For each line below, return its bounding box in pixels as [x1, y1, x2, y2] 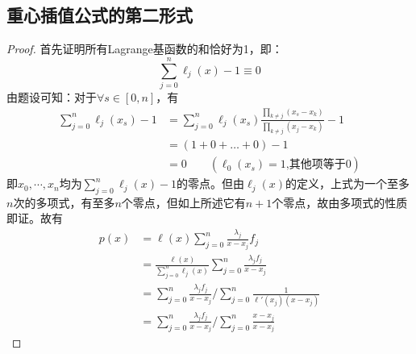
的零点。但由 [177, 175, 245, 192]
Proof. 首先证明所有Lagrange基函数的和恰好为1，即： [6, 40, 283, 57]
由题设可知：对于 [6, 88, 97, 105]
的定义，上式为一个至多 [285, 175, 410, 192]
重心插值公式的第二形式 [6, 2, 193, 27]
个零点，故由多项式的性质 [272, 194, 408, 210]
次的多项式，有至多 [13, 194, 115, 210]
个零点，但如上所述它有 [121, 194, 246, 210]
